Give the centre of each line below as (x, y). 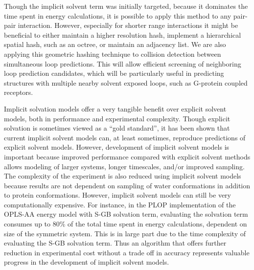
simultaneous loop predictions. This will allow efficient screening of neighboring (123, 63)
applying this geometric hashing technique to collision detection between (113, 54)
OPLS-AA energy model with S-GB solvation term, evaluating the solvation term (126, 214)
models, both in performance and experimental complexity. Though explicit (117, 118)
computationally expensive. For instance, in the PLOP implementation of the (120, 204)
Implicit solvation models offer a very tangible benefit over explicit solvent (115, 108)
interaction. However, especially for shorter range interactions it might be (128, 25)
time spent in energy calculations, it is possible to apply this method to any (118, 15)
